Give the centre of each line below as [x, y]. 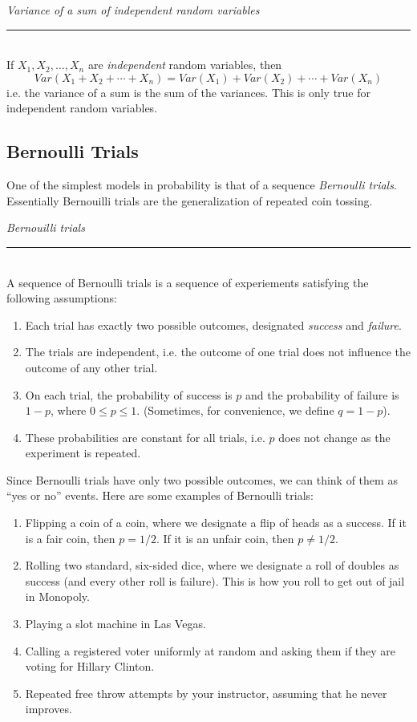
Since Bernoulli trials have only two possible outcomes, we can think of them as [202, 479]
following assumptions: [62, 298]
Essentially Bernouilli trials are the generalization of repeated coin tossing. [190, 200]
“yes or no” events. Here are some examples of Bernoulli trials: [160, 495]
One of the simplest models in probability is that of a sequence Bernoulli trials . [202, 185]
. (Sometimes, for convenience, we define [235, 410]
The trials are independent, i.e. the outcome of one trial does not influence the [218, 352]
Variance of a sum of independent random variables [133, 10]
